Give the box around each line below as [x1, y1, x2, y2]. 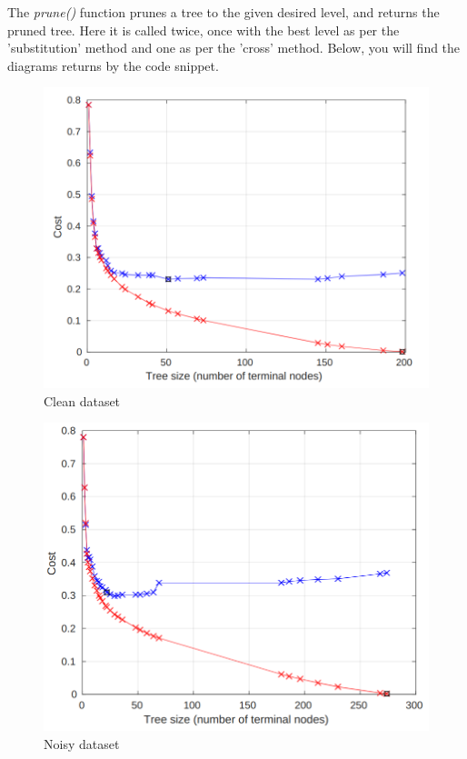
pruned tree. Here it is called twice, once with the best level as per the [7, 20, 400, 39]
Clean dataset [44, 391, 121, 410]
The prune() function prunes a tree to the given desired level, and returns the [7, 3, 440, 21]
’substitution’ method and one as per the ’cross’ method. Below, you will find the [7, 38, 461, 57]
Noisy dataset [44, 734, 120, 753]
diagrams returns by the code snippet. [7, 55, 219, 75]
